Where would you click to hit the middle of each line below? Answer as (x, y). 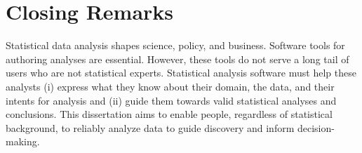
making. (23, 141)
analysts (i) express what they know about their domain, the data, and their (170, 86)
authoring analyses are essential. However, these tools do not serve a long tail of (177, 59)
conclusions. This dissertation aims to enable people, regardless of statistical (169, 114)
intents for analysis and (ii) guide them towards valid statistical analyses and (171, 100)
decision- (316, 127)
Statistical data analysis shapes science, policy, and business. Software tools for (175, 45)
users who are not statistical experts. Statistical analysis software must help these (181, 73)
